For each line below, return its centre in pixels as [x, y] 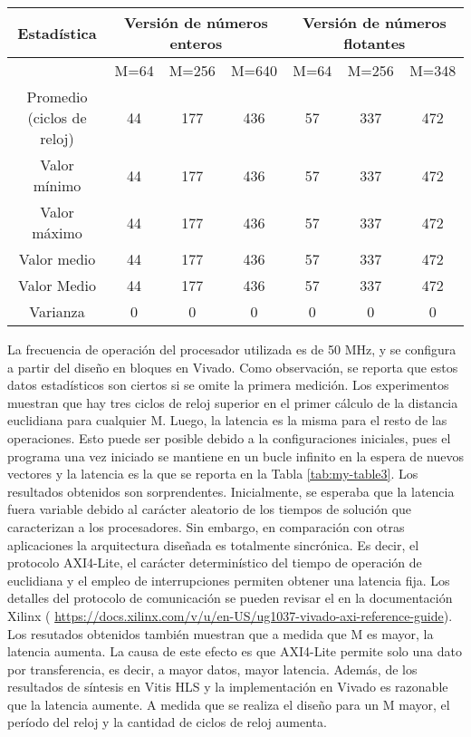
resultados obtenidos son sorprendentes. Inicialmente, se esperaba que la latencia [231, 491]
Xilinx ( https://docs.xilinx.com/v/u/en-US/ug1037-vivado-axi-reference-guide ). [230, 615]
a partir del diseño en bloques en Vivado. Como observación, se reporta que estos [233, 367]
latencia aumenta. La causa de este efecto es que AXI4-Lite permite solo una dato [235, 651]
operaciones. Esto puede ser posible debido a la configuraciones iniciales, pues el [229, 437]
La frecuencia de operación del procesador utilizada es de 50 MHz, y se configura [232, 349]
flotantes [375, 43]
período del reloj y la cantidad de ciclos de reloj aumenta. [167, 722]
